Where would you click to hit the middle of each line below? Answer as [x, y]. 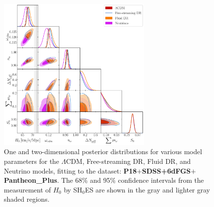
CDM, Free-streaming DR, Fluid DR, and [128, 161]
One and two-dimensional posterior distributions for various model [103, 151]
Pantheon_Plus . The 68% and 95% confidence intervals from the [104, 180]
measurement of [27, 189]
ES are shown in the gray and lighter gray [147, 189]
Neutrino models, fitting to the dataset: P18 [71, 170]
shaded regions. [27, 199]
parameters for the [32, 161]
